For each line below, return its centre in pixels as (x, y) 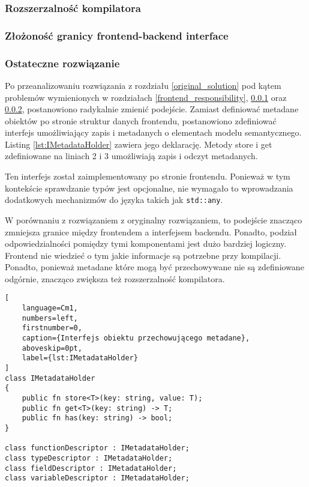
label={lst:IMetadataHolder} (80, 358)
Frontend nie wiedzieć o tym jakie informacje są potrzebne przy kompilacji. (143, 255)
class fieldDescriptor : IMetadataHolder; (91, 468)
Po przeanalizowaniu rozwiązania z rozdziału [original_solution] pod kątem (143, 85)
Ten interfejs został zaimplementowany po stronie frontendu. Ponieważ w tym (148, 176)
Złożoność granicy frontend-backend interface (117, 35)
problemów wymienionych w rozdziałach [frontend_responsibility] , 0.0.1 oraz (146, 97)
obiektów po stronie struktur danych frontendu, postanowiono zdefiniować (141, 120)
